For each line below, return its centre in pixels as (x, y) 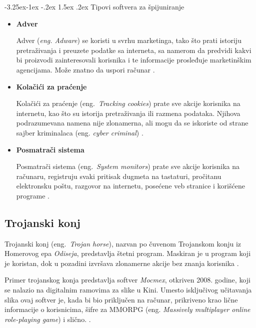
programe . (33, 195)
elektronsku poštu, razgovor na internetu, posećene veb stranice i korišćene (130, 186)
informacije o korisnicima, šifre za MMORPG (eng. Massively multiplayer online (127, 309)
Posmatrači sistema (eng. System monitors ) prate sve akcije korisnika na (128, 166)
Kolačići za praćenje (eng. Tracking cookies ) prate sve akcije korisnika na (128, 103)
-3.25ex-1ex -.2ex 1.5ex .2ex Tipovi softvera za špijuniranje (94, 6)
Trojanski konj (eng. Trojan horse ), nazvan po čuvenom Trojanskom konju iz (123, 243)
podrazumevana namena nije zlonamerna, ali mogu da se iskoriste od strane (132, 123)
